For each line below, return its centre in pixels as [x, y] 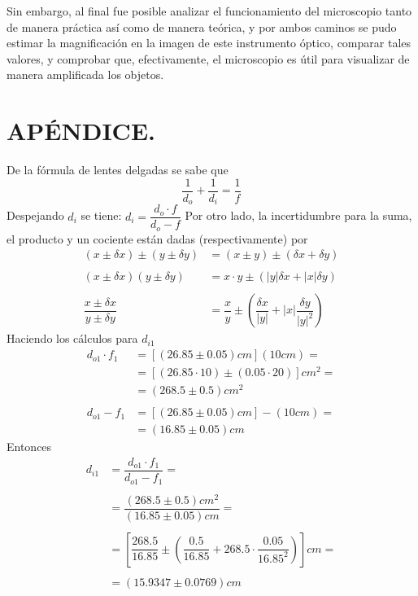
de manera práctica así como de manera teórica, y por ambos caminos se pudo [202, 26]
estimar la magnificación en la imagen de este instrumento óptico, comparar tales [209, 43]
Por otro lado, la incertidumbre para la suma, [298, 215]
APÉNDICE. [81, 131]
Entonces [29, 447]
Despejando [35, 215]
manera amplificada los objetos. [85, 74]
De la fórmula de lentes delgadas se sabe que [118, 170]
